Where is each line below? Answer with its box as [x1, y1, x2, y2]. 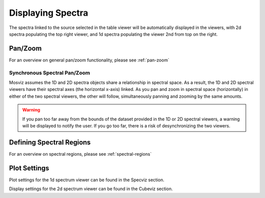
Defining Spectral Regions [9, 138, 91, 146]
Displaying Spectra [9, 7, 88, 18]
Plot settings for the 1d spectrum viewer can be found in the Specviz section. [9, 177, 164, 183]
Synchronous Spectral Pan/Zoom [9, 69, 90, 76]
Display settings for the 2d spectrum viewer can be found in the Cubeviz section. [9, 186, 173, 192]
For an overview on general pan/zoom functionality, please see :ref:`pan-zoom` [9, 57, 169, 63]
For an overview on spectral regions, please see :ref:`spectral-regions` [9, 151, 152, 157]
